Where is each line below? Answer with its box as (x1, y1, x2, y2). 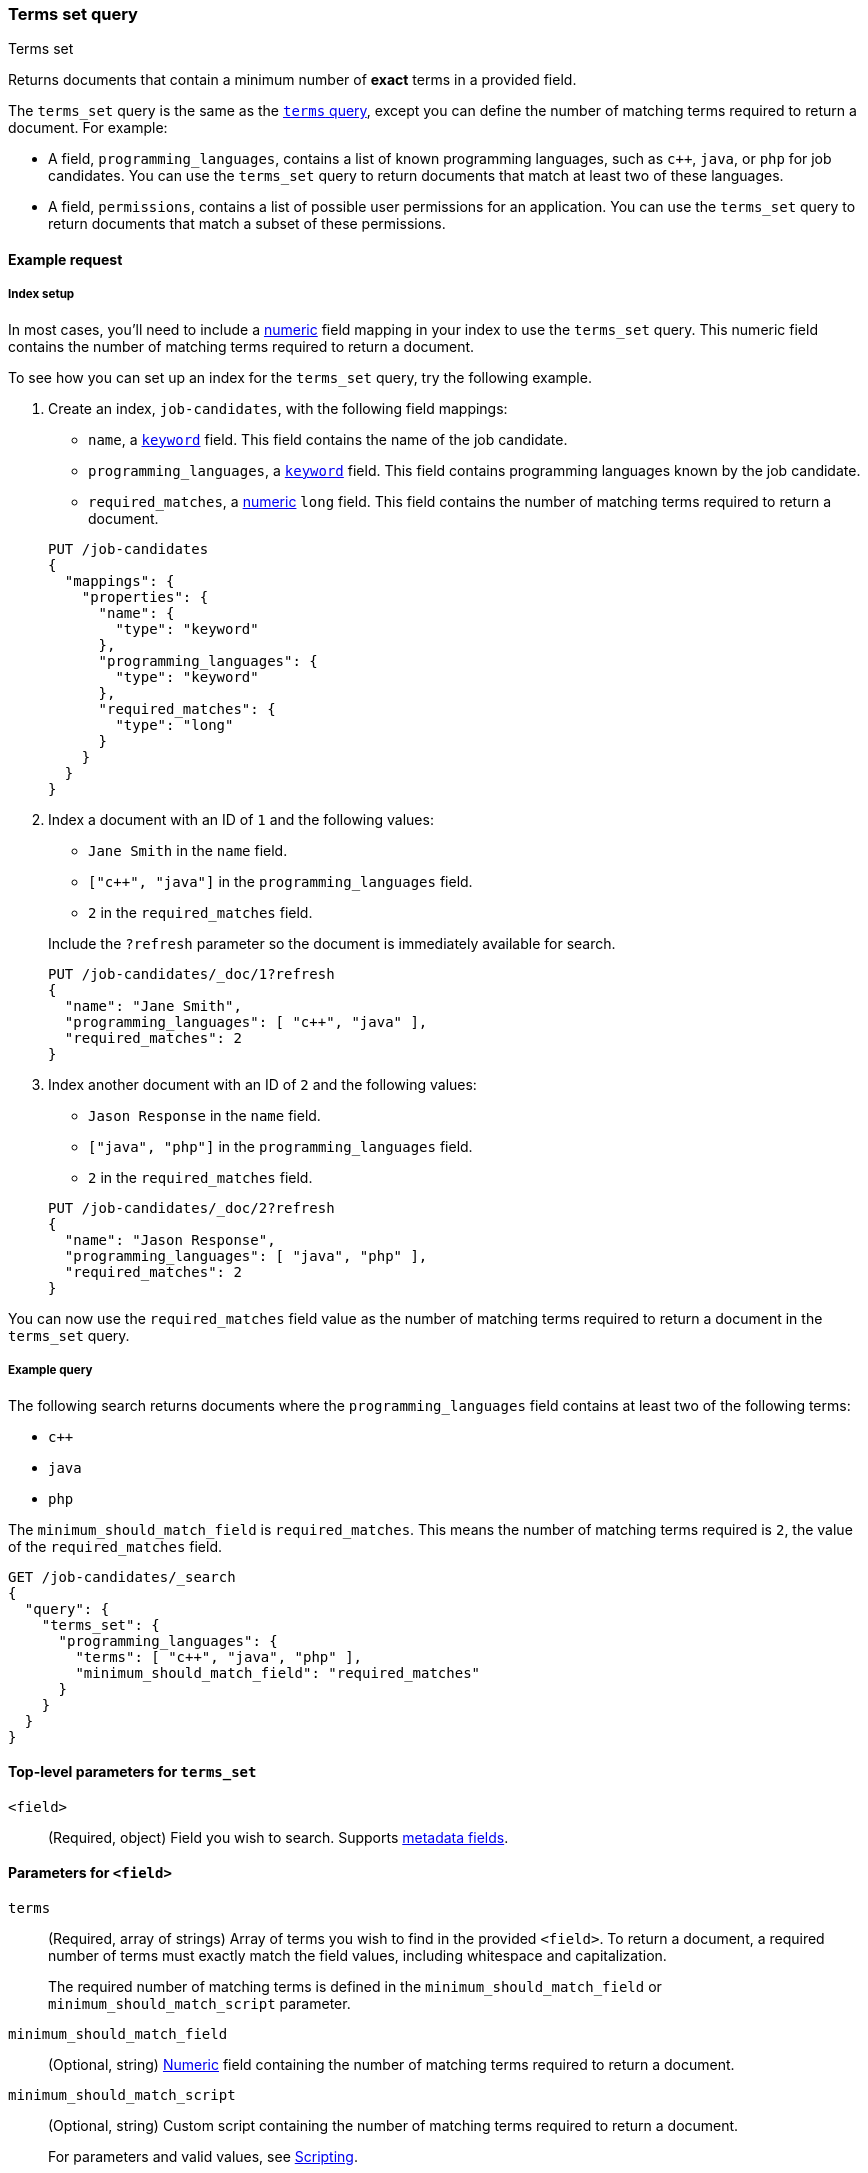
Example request (8, 250, 123, 268)
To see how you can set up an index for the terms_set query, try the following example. (8, 368, 592, 386)
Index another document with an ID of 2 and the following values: (48, 1075, 477, 1093)
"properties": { (81, 588, 209, 605)
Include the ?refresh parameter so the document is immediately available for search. (48, 934, 616, 952)
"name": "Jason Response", (64, 1231, 276, 1248)
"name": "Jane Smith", (64, 997, 242, 1014)
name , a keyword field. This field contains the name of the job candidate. (88, 430, 568, 448)
